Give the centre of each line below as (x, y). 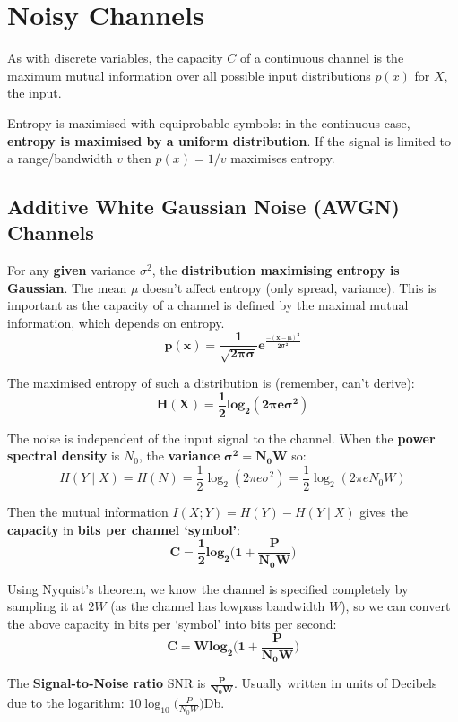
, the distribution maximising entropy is (276, 270)
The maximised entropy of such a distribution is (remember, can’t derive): (211, 383)
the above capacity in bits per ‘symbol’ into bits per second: (172, 623)
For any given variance (72, 270)
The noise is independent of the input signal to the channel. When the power (221, 438)
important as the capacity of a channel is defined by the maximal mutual (208, 305)
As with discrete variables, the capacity (115, 58)
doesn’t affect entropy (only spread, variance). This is (289, 287)
